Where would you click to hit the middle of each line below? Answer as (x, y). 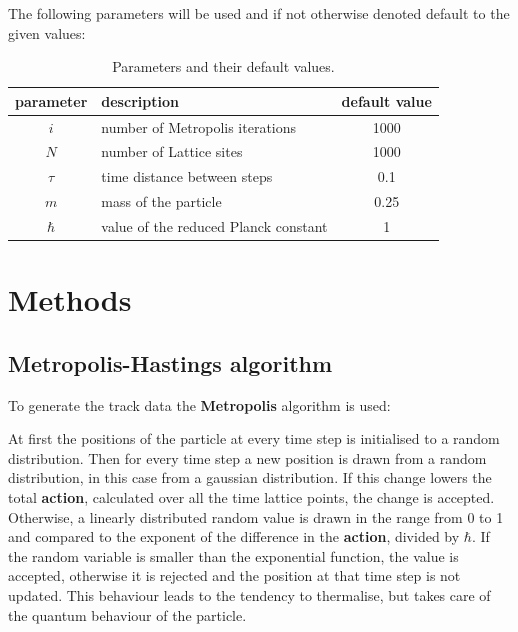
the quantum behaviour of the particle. (127, 614)
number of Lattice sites (172, 151)
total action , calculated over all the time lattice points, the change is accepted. (251, 497)
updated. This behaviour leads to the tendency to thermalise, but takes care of (249, 595)
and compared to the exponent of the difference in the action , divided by (234, 536)
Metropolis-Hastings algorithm (170, 362)
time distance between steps (187, 176)
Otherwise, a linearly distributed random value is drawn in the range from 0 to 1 (256, 516)
